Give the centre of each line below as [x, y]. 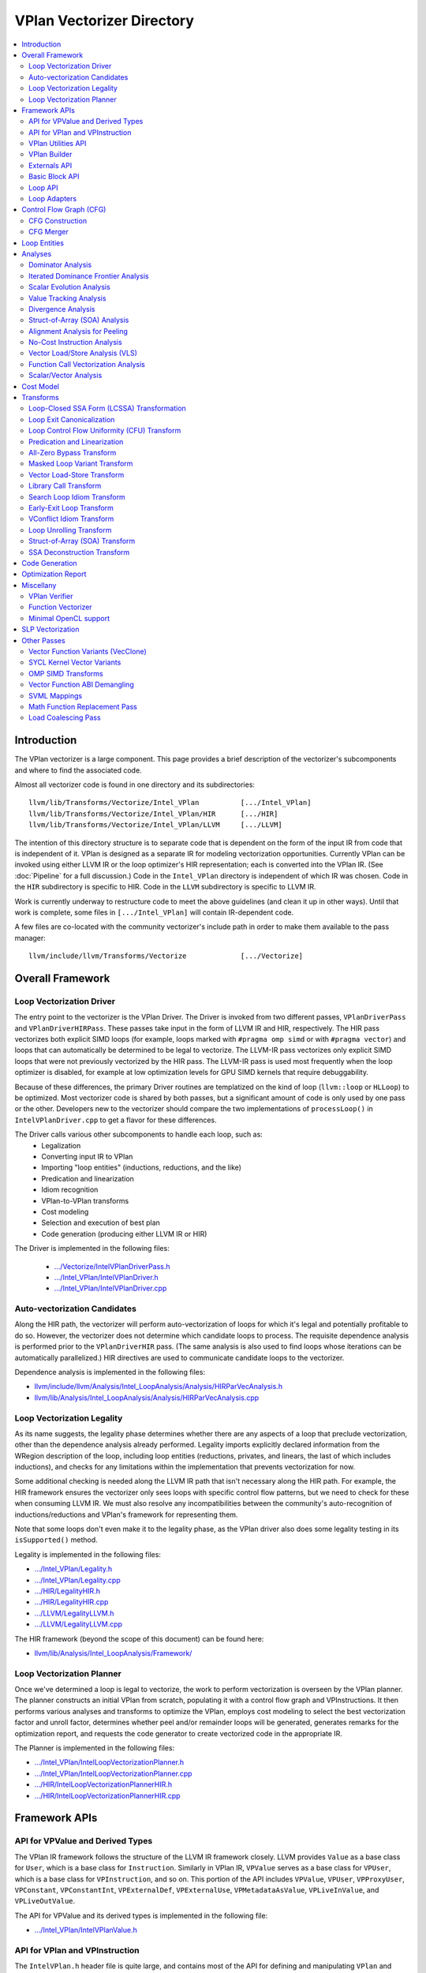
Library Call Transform [65, 486]
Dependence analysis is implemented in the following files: [110, 1372]
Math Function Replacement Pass [83, 706]
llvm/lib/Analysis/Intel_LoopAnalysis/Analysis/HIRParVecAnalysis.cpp [147, 1398]
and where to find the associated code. [78, 770]
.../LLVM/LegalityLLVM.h [74, 1613]
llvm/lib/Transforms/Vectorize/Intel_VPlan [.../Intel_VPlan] [170, 803]
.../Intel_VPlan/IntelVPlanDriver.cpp [110, 1288]
